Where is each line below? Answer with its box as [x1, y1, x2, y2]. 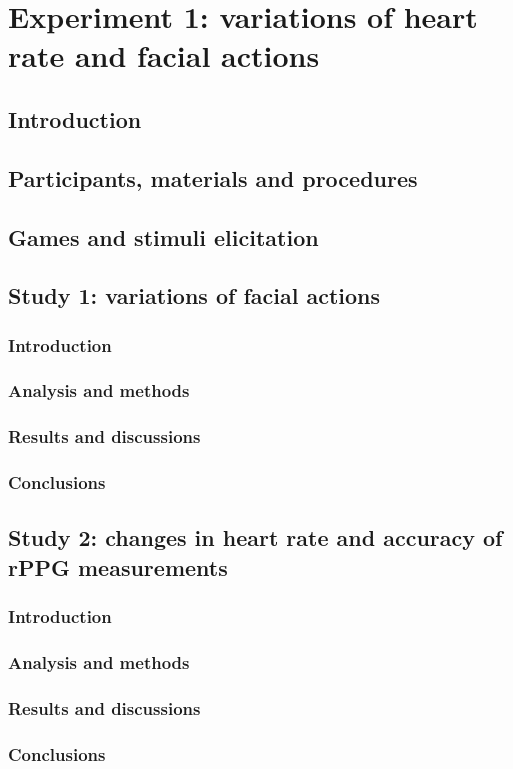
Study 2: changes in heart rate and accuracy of [8, 522, 503, 553]
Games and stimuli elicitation [8, 221, 319, 252]
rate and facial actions [8, 35, 320, 76]
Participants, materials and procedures [8, 162, 418, 193]
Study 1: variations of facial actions [8, 280, 381, 311]
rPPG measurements [8, 551, 228, 582]
